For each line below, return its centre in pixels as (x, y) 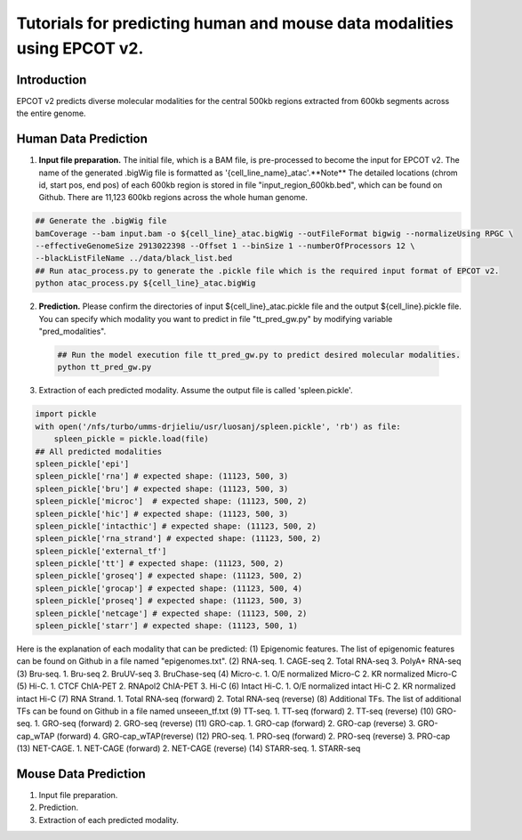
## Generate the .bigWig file (101, 221)
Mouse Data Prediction (81, 774)
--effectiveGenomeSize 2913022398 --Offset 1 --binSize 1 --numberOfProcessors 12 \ (225, 246)
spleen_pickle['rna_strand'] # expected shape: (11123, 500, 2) (178, 539)
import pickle (66, 414)
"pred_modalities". (72, 331)
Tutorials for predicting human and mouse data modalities (235, 23)
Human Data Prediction (82, 139)
